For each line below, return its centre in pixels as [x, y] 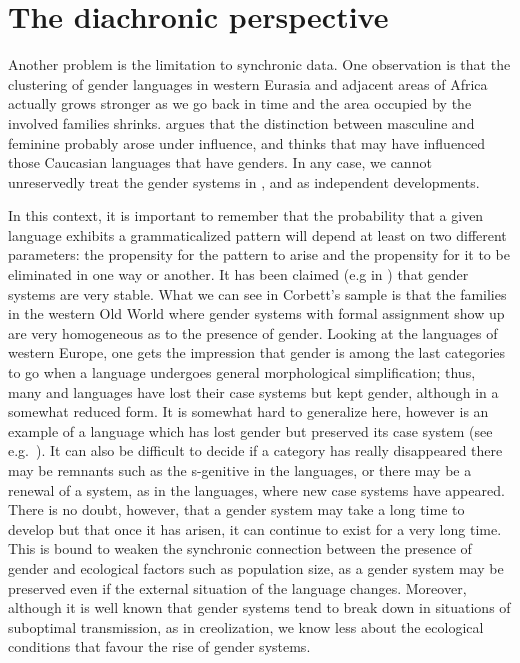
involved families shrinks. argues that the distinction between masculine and [241, 122]
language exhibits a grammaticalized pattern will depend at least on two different [257, 234]
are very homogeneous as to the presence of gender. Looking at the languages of [253, 332]
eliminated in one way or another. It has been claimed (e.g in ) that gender [238, 274]
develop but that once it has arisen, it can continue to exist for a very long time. [255, 528]
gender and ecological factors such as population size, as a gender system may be [256, 567]
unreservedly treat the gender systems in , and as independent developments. [244, 181]
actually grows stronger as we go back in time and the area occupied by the [240, 103]
